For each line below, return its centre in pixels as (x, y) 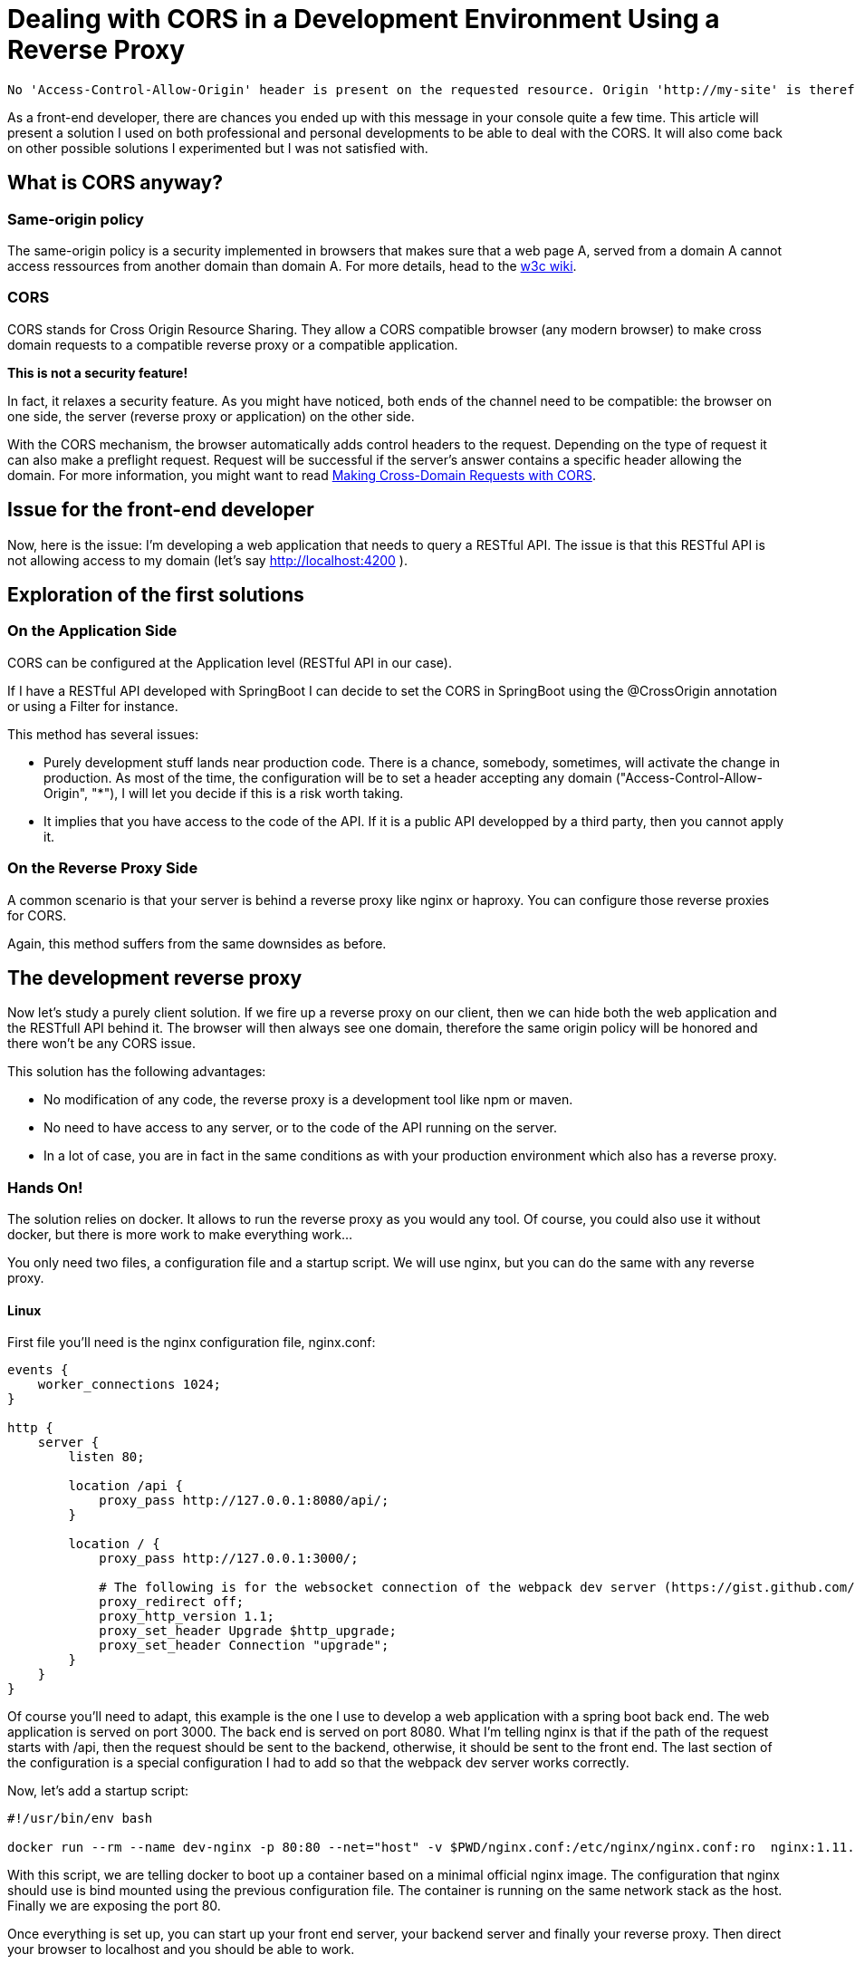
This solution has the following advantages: (137, 1072)
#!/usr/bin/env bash (80, 1819)
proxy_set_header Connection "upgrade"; (244, 1646)
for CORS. (37, 915)
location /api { (125, 1486)
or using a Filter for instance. (93, 706)
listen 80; (106, 1457)
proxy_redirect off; (172, 1602)
